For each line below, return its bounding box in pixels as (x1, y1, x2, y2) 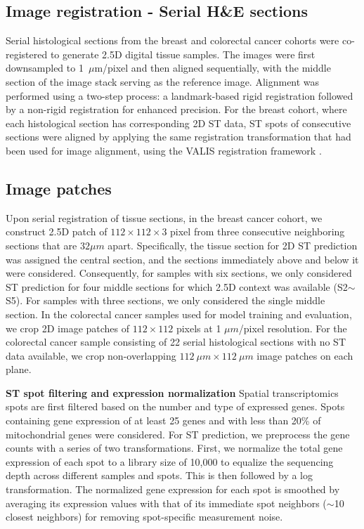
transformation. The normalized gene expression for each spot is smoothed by (6, 482, 340, 497)
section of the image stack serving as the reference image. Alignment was (6, 74, 320, 89)
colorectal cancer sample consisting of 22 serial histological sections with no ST (6, 334, 346, 349)
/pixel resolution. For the (238, 320, 347, 335)
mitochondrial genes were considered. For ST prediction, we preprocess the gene (6, 426, 350, 441)
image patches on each (256, 348, 353, 363)
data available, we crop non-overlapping (6, 348, 176, 363)
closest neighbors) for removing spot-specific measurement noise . (6, 509, 283, 524)
